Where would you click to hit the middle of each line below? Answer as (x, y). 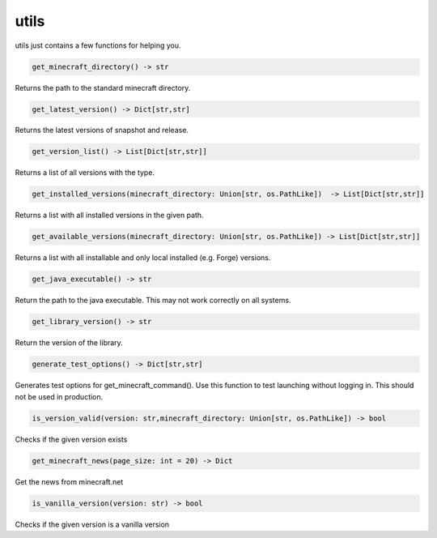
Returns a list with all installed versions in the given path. (109, 216)
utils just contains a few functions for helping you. (98, 45)
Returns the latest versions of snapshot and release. (102, 130)
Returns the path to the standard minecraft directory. (103, 88)
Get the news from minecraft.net (69, 481)
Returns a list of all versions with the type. (85, 173)
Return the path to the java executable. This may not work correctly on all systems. (153, 301)
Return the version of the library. (69, 343)
